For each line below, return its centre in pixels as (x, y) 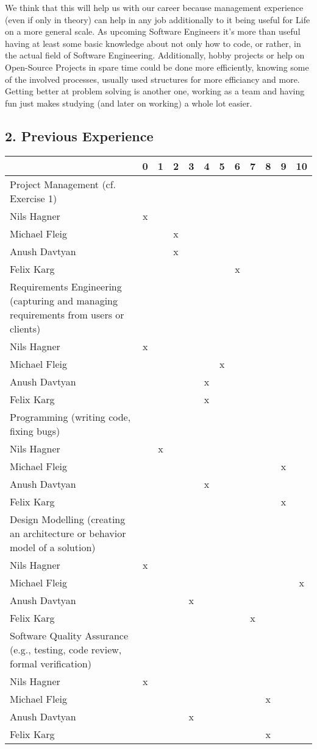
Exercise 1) (34, 198)
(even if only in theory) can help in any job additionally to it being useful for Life (158, 19)
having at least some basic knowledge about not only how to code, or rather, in (153, 43)
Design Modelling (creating (68, 519)
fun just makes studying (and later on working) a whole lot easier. (129, 103)
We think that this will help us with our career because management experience (154, 7)
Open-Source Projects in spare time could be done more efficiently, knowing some (157, 67)
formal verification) (51, 663)
